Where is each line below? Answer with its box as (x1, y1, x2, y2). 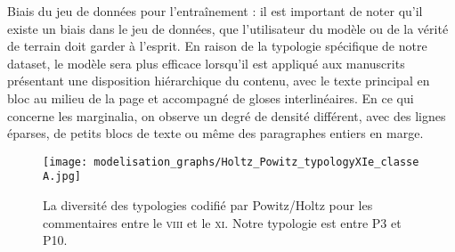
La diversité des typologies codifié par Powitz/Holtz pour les (43, 196, 373, 215)
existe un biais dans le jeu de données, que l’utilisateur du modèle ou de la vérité (7, 19, 449, 37)
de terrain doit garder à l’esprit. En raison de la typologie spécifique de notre (7, 37, 427, 55)
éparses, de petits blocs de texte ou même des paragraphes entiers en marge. (7, 124, 424, 142)
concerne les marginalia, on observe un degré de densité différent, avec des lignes (7, 106, 446, 125)
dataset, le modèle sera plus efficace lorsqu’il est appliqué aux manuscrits (7, 53, 405, 72)
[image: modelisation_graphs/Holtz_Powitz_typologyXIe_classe (43, 155, 419, 168)
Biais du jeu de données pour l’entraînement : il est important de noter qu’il (7, 2, 423, 20)
